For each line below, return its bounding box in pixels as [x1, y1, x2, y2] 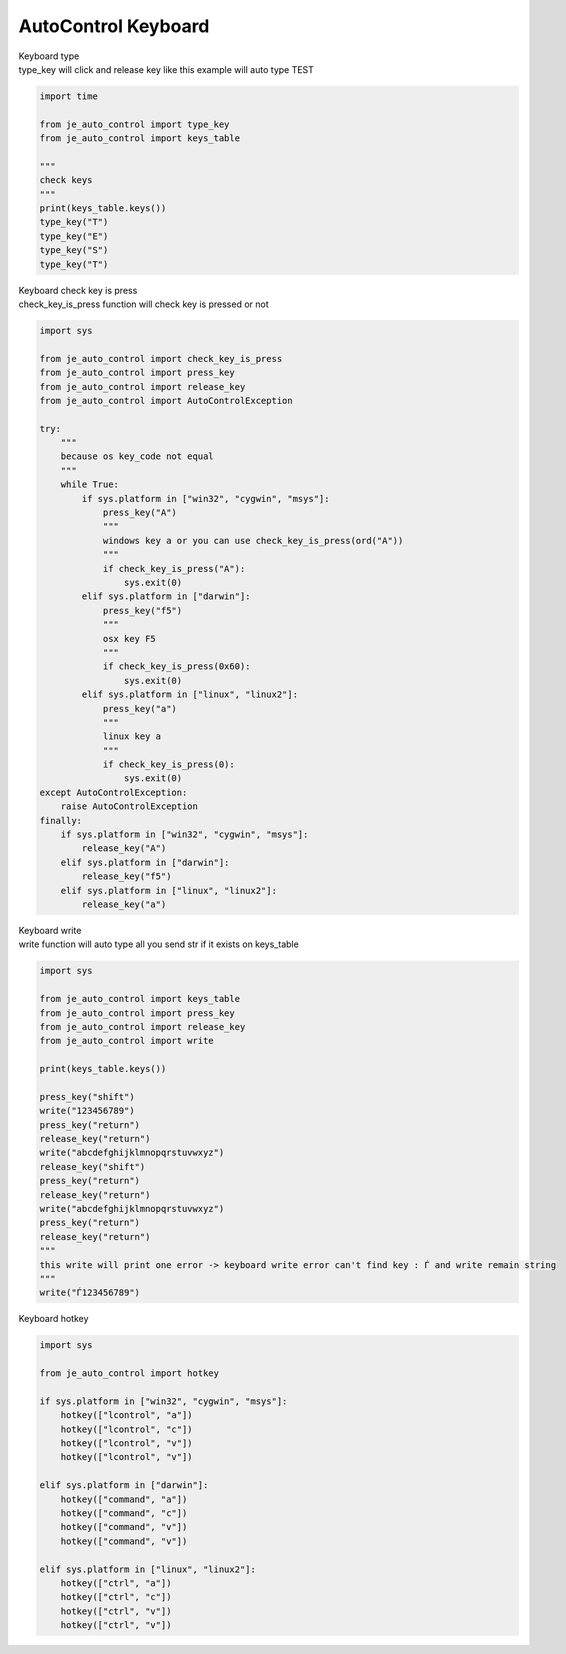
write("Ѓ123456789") [39, 1287, 140, 1299]
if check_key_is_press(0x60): [102, 661, 251, 672]
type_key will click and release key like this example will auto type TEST [18, 63, 315, 75]
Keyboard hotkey [18, 1313, 89, 1325]
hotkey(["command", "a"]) [60, 1493, 188, 1505]
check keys [39, 175, 93, 186]
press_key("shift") [39, 1091, 135, 1102]
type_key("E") [39, 230, 109, 242]
